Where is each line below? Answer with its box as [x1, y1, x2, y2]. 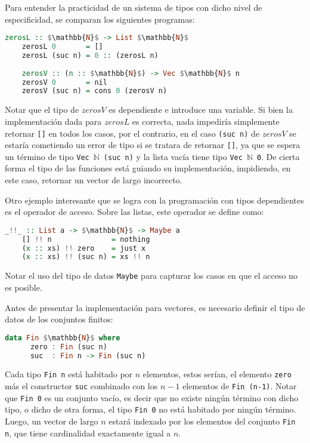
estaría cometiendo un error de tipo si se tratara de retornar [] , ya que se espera [5, 139, 300, 151]
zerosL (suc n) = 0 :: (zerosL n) [21, 51, 159, 60]
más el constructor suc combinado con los [5, 380, 158, 392]
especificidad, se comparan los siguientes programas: [5, 13, 195, 25]
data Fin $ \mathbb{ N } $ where [5, 333, 120, 342]
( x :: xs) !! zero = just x [21, 244, 146, 253]
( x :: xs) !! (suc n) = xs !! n [21, 253, 150, 262]
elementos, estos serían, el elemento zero [142, 368, 292, 380]
